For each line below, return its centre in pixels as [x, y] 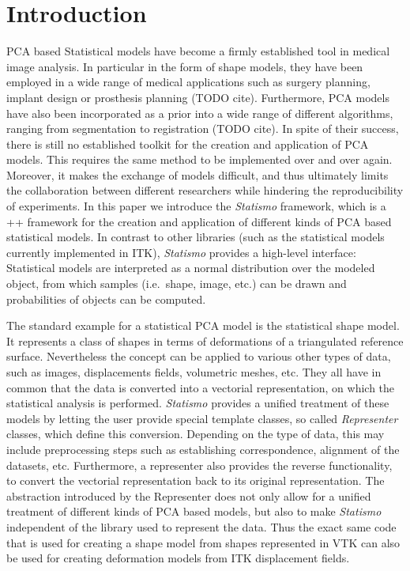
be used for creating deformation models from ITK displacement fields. [178, 558]
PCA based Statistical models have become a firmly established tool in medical [198, 51]
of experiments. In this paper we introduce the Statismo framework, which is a [196, 206]
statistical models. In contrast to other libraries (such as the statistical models [196, 237]
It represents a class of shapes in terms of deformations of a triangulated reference [205, 340]
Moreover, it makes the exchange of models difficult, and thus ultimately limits [197, 174]
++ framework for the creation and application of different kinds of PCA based [199, 221]
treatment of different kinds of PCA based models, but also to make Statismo [194, 511]
